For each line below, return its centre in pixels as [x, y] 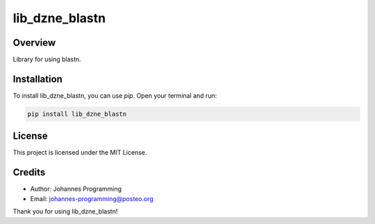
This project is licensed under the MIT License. [80, 153]
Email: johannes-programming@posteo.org [92, 198]
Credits [29, 172]
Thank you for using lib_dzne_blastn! [65, 212]
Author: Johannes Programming [76, 189]
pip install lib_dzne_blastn [77, 114]
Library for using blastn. [47, 60]
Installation [37, 79]
